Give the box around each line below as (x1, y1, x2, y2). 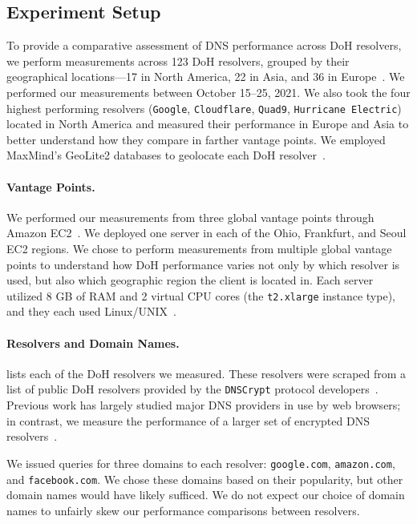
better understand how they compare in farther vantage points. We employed (6, 131, 386, 147)
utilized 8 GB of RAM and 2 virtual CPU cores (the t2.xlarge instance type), (6, 287, 395, 304)
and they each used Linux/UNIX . (6, 303, 176, 320)
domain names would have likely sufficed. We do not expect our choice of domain (6, 486, 405, 503)
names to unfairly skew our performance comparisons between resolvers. (6, 502, 360, 518)
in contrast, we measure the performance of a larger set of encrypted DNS (6, 412, 370, 429)
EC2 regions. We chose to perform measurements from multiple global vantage (6, 240, 392, 256)
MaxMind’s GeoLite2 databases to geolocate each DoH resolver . (6, 147, 326, 163)
